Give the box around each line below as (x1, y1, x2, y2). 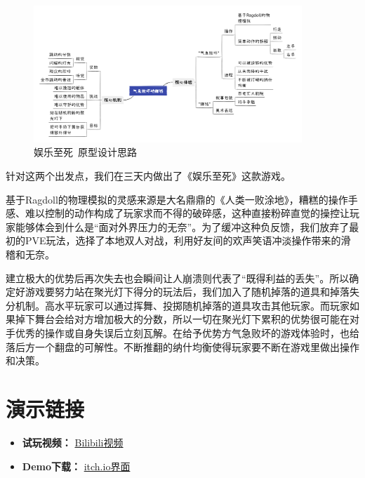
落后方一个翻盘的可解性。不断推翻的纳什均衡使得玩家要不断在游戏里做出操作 (6, 339, 359, 354)
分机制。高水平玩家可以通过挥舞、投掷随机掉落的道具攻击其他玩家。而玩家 (6, 298, 350, 312)
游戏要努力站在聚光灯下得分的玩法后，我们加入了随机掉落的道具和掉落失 (25, 284, 359, 299)
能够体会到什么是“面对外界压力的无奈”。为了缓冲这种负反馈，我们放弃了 (15, 219, 350, 234)
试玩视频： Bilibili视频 (22, 434, 124, 449)
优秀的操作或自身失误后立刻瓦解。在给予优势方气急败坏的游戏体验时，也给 (15, 326, 359, 340)
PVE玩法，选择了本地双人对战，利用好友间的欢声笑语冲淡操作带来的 (25, 233, 341, 248)
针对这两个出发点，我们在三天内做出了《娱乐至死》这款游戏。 (6, 168, 291, 183)
